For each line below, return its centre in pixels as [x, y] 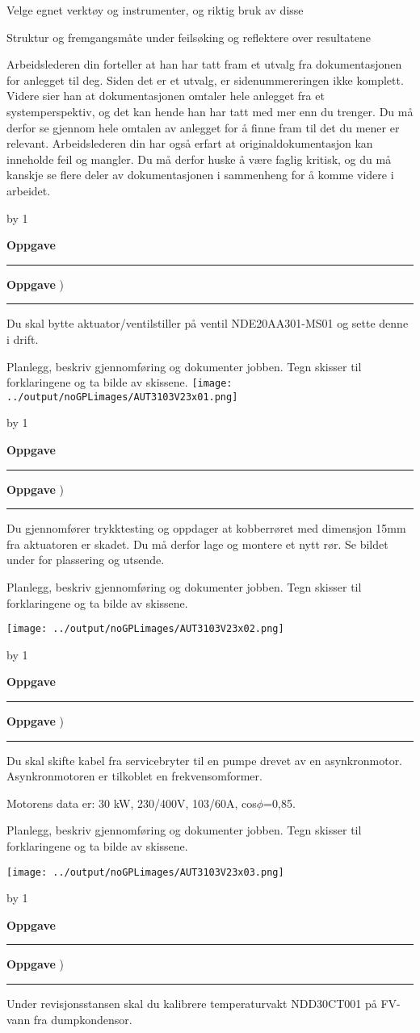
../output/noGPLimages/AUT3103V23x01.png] [122, 397]
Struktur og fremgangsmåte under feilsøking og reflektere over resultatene [189, 37]
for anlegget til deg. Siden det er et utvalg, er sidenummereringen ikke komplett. [205, 79]
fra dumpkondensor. [83, 1019]
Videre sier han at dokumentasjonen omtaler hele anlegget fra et [166, 96]
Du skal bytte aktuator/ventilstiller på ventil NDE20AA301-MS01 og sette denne [208, 323]
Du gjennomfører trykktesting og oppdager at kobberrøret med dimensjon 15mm [206, 528]
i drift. [23, 339]
